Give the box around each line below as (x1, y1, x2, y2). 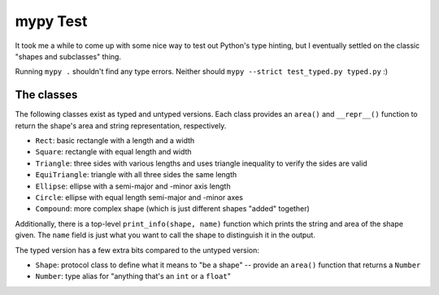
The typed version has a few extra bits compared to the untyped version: (15, 245, 259, 255)
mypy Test (15, 12, 88, 30)
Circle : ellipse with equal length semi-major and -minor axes (35, 192, 244, 202)
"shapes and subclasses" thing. (15, 51, 122, 61)
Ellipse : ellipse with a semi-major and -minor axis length (35, 181, 231, 191)
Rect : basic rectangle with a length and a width (35, 136, 195, 145)
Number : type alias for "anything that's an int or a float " (35, 271, 231, 281)
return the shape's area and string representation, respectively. (15, 120, 227, 130)
